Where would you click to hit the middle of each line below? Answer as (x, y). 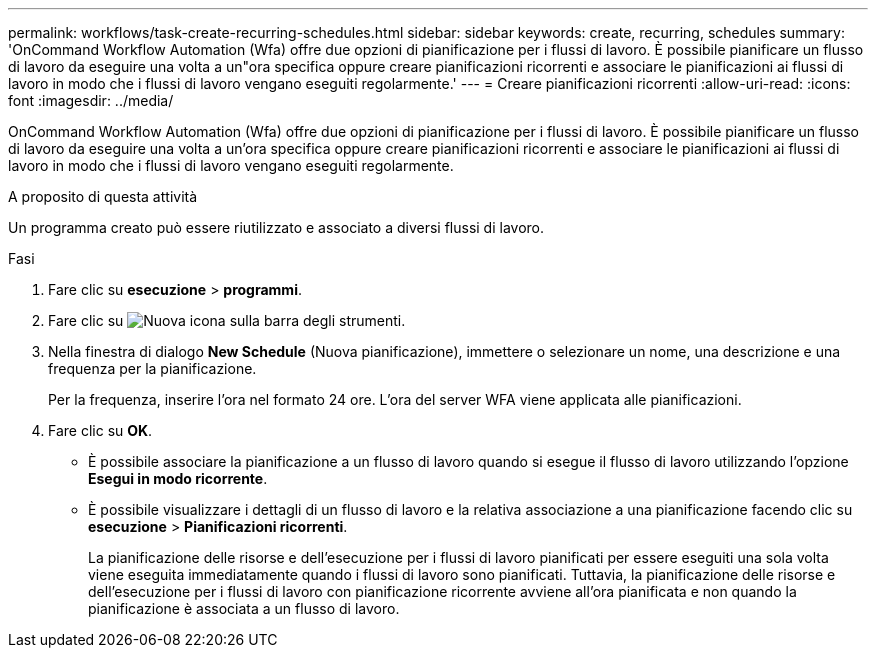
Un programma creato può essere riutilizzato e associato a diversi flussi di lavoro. (276, 227)
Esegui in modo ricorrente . (178, 478)
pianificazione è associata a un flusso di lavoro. (244, 608)
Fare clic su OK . (100, 430)
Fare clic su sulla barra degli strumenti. (227, 320)
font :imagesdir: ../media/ (91, 100)
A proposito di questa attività (103, 196)
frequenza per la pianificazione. (152, 368)
